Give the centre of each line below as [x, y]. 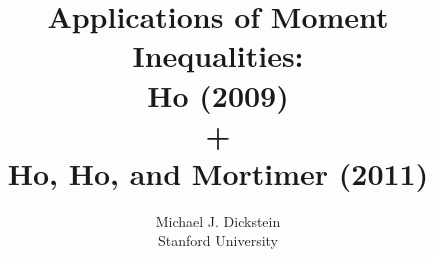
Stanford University [218, 240]
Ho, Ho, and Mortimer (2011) [218, 172]
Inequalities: [218, 55]
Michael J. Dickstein [218, 220]
